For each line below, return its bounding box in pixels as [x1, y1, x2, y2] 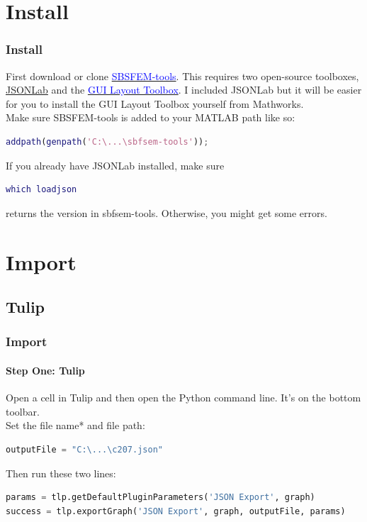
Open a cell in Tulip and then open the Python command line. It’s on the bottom [6, 390, 361, 405]
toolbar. [6, 404, 40, 418]
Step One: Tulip [6, 362, 85, 377]
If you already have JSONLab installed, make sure [6, 157, 225, 172]
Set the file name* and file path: [6, 418, 145, 433]
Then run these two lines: [6, 465, 116, 480]
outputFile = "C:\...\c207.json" [6, 444, 163, 455]
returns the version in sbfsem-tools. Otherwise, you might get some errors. [6, 205, 327, 220]
